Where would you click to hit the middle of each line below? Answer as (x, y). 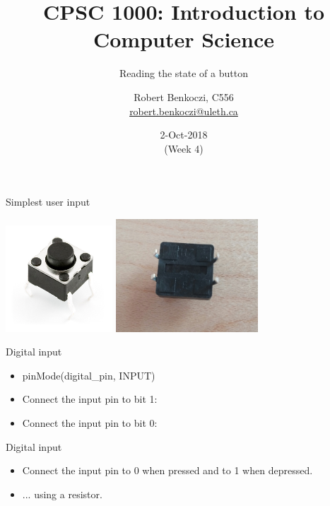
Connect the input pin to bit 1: (90, 399)
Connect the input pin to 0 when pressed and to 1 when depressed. (167, 470)
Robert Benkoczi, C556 (184, 96)
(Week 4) (184, 148)
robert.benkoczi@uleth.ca (184, 111)
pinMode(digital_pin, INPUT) (89, 375)
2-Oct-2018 (184, 135)
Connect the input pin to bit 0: (90, 423)
